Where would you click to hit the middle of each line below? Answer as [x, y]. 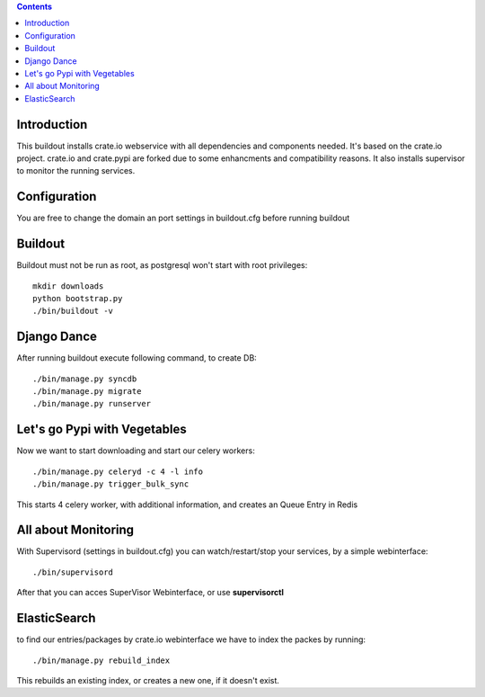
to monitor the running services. [76, 171]
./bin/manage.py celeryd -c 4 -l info [118, 471]
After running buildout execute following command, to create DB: [137, 358]
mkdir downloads [68, 286]
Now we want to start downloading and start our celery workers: [136, 451]
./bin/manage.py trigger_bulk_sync [111, 484]
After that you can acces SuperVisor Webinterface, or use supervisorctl [150, 593]
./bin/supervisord [73, 572]
